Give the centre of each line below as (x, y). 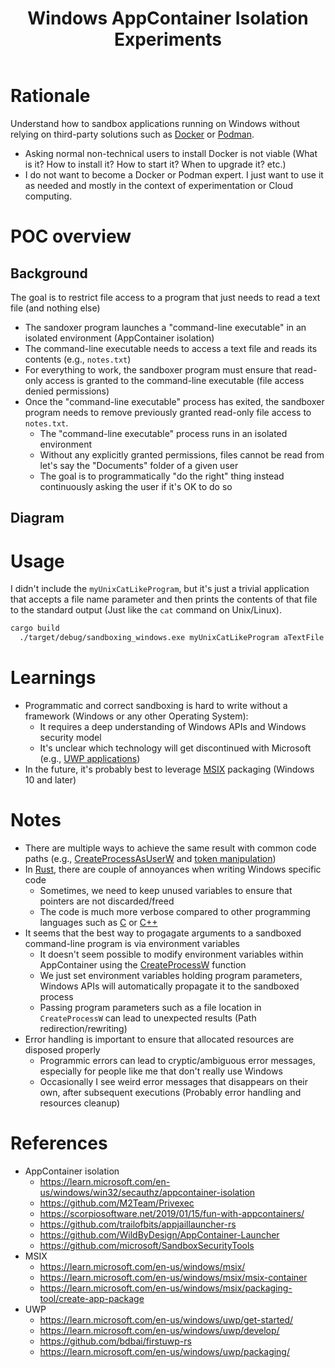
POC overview (71, 236)
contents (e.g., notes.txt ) (78, 359)
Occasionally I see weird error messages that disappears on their (173, 1081)
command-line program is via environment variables (132, 943)
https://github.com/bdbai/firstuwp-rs (115, 1341)
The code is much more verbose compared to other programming (175, 911)
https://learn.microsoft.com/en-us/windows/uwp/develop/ (159, 1330)
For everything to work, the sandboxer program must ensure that (158, 369)
